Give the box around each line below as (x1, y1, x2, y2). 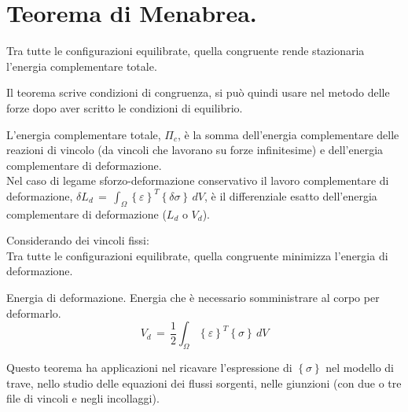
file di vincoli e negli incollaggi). (6, 390, 160, 406)
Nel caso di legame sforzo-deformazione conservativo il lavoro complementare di (6, 172, 389, 189)
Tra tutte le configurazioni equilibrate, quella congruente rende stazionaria (6, 42, 365, 59)
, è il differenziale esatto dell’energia (204, 187, 377, 204)
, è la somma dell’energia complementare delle (177, 126, 399, 142)
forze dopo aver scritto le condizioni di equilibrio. (6, 99, 243, 116)
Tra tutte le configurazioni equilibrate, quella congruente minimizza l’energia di (6, 247, 388, 263)
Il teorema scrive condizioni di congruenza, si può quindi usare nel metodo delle (6, 84, 390, 101)
